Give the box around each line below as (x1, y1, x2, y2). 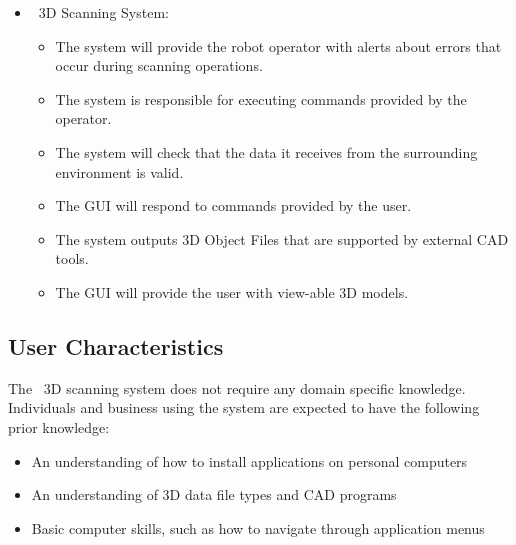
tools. (55, 248, 89, 269)
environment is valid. (55, 161, 184, 182)
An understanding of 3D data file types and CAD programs (31, 484, 397, 505)
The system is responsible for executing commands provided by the (55, 88, 467, 109)
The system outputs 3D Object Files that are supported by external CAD (55, 228, 509, 249)
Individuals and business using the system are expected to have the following (8, 397, 480, 418)
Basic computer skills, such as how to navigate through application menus (31, 517, 485, 538)
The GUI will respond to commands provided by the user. (55, 195, 412, 216)
